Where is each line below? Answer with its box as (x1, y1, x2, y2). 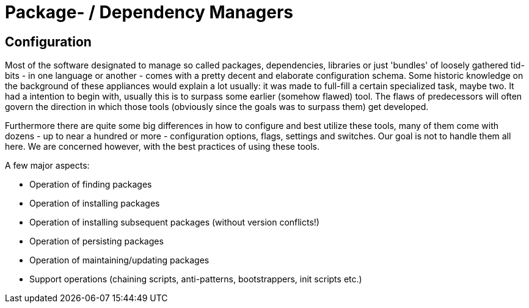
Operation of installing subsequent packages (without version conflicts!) (29, 217, 319, 228)
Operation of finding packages (29, 179, 152, 190)
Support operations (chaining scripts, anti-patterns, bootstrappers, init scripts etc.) (29, 274, 362, 285)
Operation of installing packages (29, 198, 160, 209)
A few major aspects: (5, 160, 90, 171)
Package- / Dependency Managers (5, 2, 293, 23)
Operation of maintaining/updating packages (29, 255, 210, 266)
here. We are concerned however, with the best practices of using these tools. (5, 141, 320, 152)
